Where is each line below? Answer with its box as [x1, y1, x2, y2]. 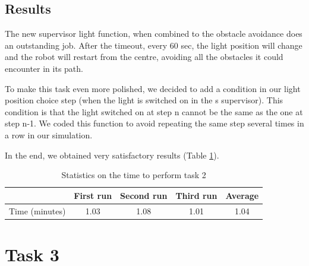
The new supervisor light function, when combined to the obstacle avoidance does [5, 27, 302, 40]
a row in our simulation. [5, 128, 93, 141]
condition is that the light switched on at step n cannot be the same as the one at [5, 105, 303, 118]
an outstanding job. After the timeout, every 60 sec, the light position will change [5, 39, 302, 51]
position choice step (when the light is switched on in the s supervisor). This [5, 94, 283, 106]
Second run [120, 189, 168, 201]
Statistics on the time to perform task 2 [61, 169, 206, 181]
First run [74, 189, 112, 201]
